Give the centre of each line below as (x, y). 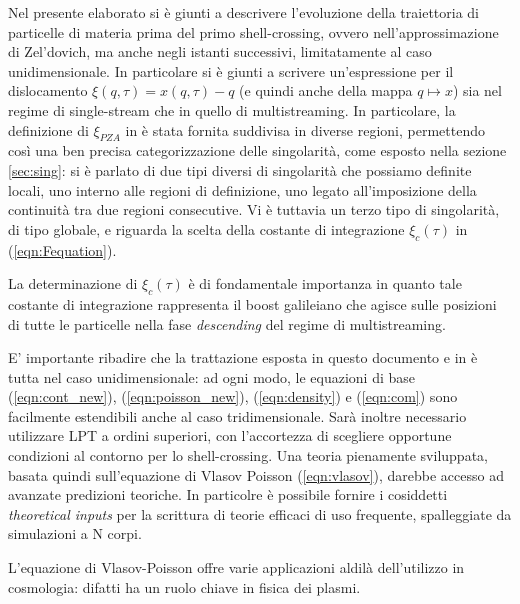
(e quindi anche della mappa (326, 90)
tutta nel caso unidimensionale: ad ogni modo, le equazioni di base (212, 376)
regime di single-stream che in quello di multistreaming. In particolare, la (232, 109)
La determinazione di (73, 283)
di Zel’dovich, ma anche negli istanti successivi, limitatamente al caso (220, 51)
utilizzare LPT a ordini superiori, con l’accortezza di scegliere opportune (230, 435)
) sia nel (477, 90)
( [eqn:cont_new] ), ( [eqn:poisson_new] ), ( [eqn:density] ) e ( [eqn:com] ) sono (233, 396)
